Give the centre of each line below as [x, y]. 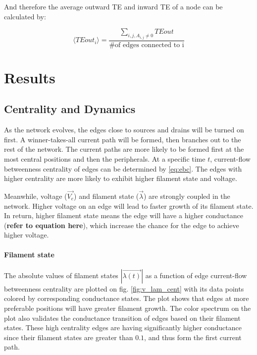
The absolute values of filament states [61, 275]
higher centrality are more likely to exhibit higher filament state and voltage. [121, 178]
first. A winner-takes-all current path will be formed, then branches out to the [123, 139]
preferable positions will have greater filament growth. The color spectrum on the [128, 308]
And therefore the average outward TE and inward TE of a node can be [113, 6]
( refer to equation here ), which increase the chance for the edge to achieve [122, 225]
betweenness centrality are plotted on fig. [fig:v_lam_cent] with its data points [124, 288]
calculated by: [25, 16]
